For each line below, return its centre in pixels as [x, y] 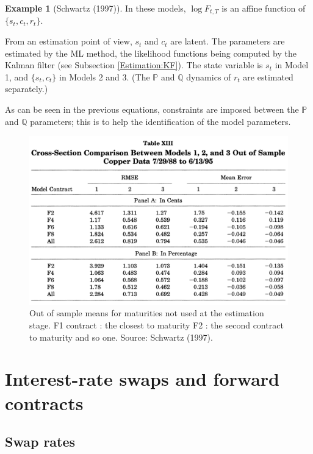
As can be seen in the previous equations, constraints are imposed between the [152, 109]
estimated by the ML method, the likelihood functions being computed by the [151, 53]
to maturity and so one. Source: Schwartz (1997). [121, 337]
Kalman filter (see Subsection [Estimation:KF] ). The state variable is [134, 65]
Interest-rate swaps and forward [142, 379]
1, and [17, 76]
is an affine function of [264, 8]
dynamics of [209, 76]
